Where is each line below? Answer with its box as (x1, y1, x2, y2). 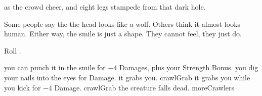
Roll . (4, 45, 21, 56)
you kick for (4, 82, 41, 92)
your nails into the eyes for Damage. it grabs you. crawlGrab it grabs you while (4, 72, 250, 82)
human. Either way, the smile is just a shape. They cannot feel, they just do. (4, 28, 242, 39)
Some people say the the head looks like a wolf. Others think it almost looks (4, 18, 241, 29)
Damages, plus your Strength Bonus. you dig (119, 62, 258, 73)
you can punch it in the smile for (4, 62, 106, 73)
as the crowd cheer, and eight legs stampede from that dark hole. (4, 2, 206, 12)
